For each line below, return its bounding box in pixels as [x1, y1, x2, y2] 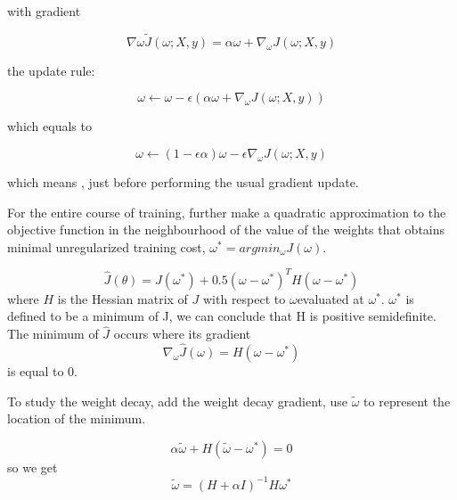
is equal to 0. [7, 362, 78, 381]
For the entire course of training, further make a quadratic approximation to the [7, 202, 446, 221]
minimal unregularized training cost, [7, 237, 206, 256]
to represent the [363, 391, 451, 410]
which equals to [7, 117, 92, 135]
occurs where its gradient [113, 324, 251, 343]
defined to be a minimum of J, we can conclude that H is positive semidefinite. [7, 307, 437, 325]
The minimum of [7, 324, 99, 343]
